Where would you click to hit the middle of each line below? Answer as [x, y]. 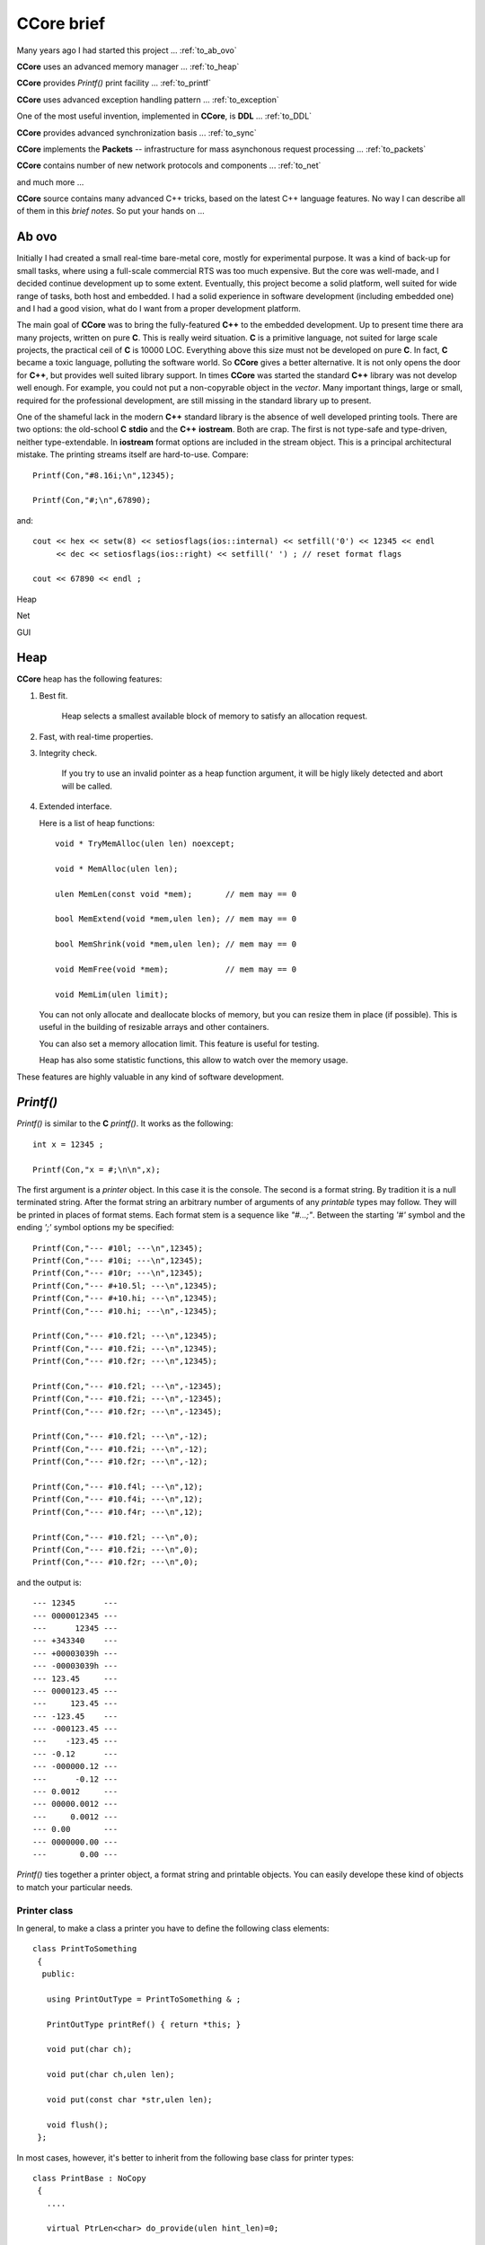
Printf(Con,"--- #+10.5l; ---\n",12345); [125, 1285]
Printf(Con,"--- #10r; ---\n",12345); [118, 1273]
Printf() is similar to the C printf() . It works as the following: [125, 1123]
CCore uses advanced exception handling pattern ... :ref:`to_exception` [148, 100]
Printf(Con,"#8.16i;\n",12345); [104, 475]
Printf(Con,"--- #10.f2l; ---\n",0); [116, 1537]
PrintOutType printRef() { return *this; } [144, 2024]
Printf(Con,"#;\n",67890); [92, 500]
